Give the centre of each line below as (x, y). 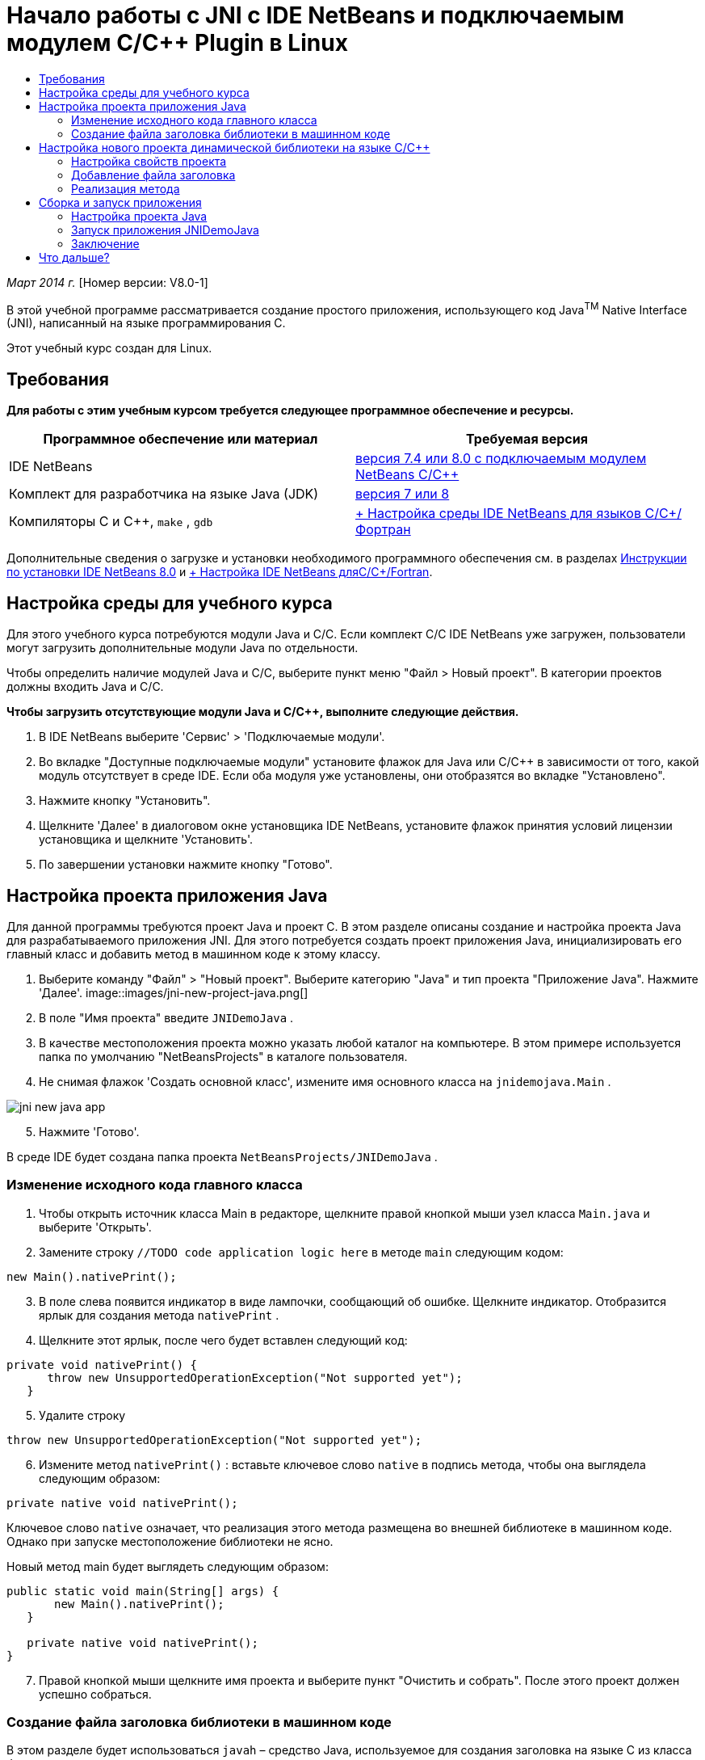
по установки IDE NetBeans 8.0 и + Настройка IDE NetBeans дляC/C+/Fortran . (220, 572)
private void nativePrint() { (102, 1364)
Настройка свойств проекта (149, 161)
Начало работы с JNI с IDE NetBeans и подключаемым (315, 15)
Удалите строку (82, 1415)
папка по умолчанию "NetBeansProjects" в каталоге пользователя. (223, 1056)
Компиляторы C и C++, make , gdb (111, 522)
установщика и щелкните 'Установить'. (146, 840)
